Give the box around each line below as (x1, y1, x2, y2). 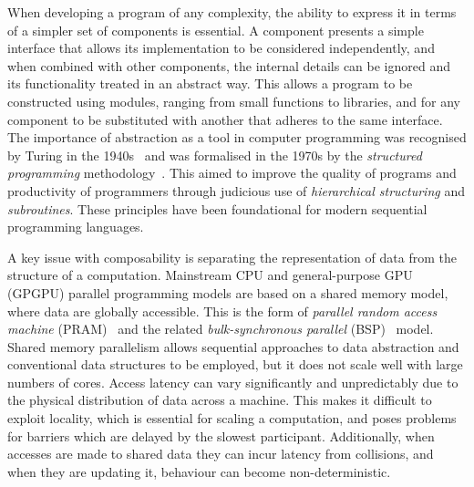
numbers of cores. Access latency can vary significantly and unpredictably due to (7, 372, 459, 391)
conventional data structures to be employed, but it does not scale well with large (7, 355, 463, 374)
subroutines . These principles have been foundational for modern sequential (7, 199, 428, 218)
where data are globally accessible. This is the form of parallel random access (7, 301, 438, 320)
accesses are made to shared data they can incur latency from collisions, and (7, 444, 434, 463)
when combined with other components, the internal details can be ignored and (7, 56, 451, 75)
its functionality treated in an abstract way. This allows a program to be (7, 74, 413, 93)
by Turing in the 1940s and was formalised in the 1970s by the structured (7, 145, 422, 164)
